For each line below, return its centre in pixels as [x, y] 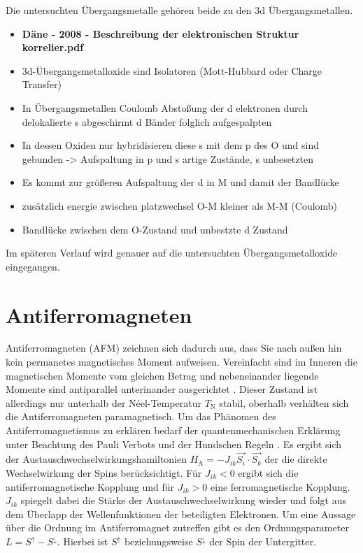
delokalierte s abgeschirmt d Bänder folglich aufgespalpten [147, 121]
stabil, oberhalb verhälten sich [284, 402]
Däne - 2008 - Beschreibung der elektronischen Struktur [161, 33]
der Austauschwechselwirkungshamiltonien [96, 459]
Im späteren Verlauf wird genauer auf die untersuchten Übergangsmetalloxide [172, 253]
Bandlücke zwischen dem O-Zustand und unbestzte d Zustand [155, 229]
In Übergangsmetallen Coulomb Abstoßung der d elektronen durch [165, 107]
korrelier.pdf [53, 47]
